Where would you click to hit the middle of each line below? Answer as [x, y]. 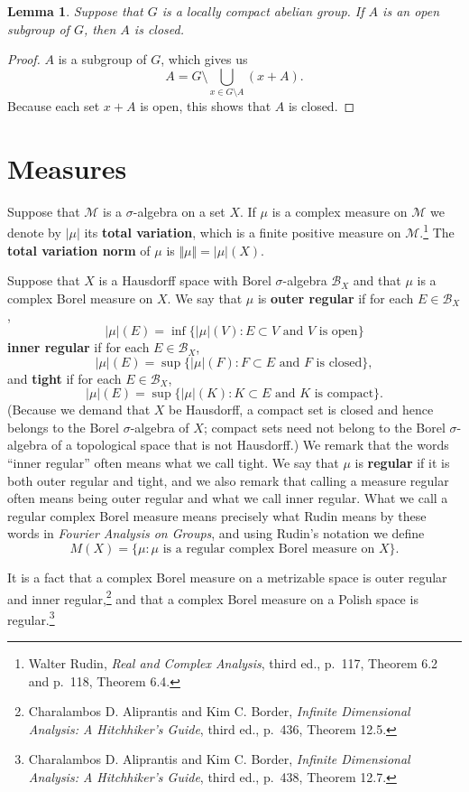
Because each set [54, 106]
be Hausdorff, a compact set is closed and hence [301, 410]
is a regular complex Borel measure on [269, 549]
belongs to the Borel [63, 427]
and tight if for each [64, 378]
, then [100, 28]
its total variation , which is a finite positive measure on [243, 233]
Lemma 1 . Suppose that [75, 11]
